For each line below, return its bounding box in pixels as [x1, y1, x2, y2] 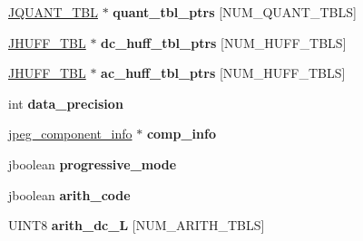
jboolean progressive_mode [8, 154, 177, 173]
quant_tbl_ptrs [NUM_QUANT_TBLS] [113, 3, 357, 21]
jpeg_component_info [8, 124, 132, 143]
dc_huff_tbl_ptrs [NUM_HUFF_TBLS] [101, 33, 347, 52]
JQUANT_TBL [8, 3, 98, 21]
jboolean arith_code [8, 185, 131, 204]
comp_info [146, 124, 216, 143]
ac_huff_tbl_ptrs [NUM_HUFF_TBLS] [101, 63, 346, 82]
